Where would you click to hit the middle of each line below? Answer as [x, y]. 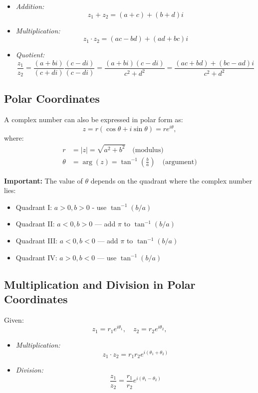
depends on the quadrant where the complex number [171, 180]
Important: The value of [43, 180]
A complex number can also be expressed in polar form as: [94, 119]
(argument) [180, 162]
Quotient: [30, 55]
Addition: [30, 6]
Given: [14, 319]
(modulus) [148, 150]
